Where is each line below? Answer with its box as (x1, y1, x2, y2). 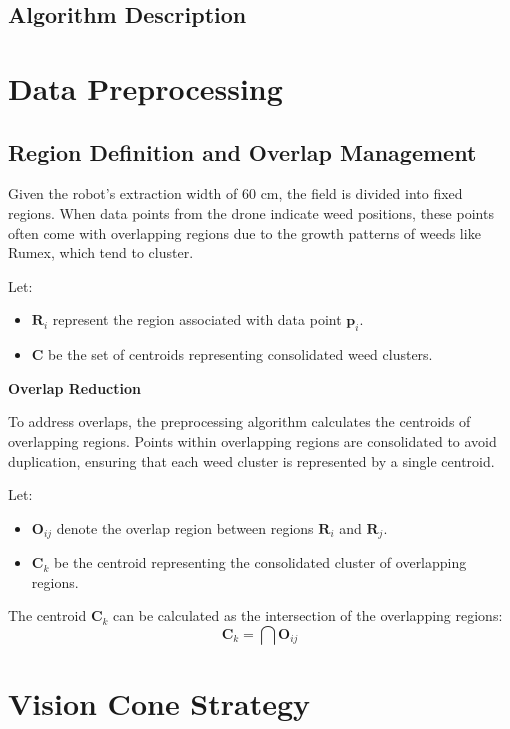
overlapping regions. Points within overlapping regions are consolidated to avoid (8, 430, 497, 451)
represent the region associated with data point (52, 309, 342, 330)
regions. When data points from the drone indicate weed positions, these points (8, 202, 494, 223)
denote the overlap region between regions (56, 517, 314, 538)
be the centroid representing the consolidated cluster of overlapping (53, 552, 467, 573)
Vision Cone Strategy (8, 683, 311, 724)
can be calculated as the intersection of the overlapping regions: (113, 605, 503, 626)
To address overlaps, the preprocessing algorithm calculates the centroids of (8, 411, 471, 432)
